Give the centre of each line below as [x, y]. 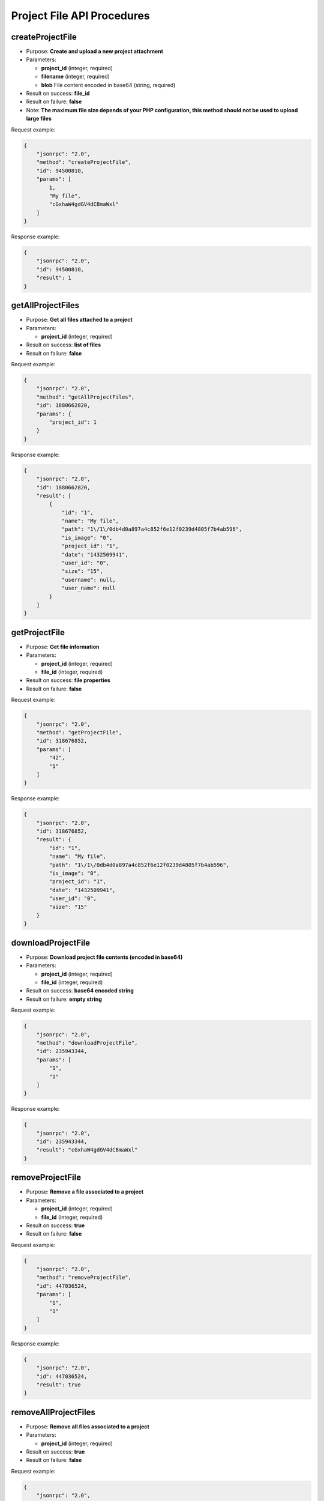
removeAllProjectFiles [53, 1412]
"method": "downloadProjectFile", [87, 1043]
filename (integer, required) [76, 77]
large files [39, 119]
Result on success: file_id [58, 94]
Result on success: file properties [68, 680]
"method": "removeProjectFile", [84, 1278]
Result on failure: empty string [64, 999]
